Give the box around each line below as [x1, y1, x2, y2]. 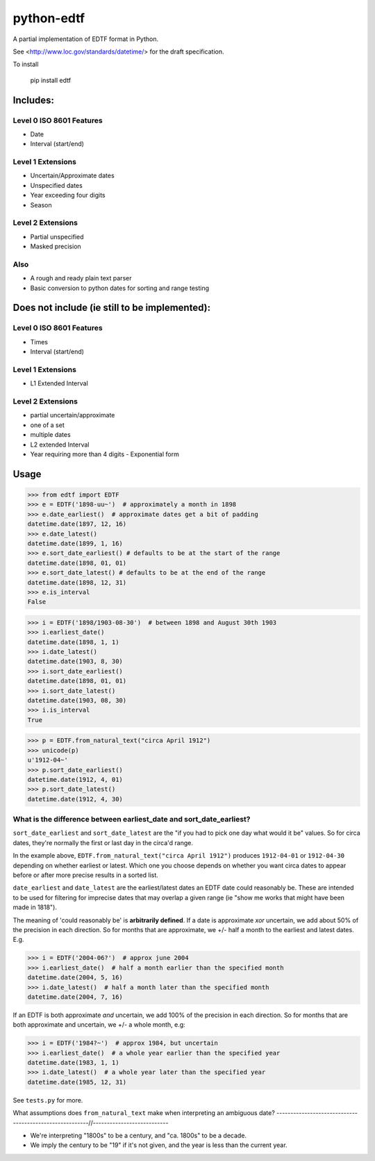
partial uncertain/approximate [30, 411, 115, 419]
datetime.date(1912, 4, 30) [27, 795, 123, 803]
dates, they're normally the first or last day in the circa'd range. [12, 838, 194, 847]
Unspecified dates [30, 181, 83, 189]
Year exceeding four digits [30, 191, 106, 200]
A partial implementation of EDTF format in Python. [12, 35, 159, 43]
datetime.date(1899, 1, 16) [27, 539, 123, 547]
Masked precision [30, 242, 81, 250]
